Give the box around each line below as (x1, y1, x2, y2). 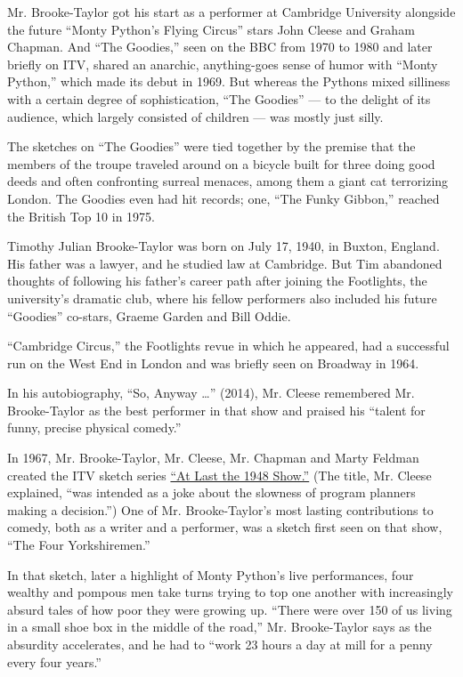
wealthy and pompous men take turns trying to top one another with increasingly (7, 583, 453, 601)
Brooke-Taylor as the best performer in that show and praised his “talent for (7, 400, 426, 419)
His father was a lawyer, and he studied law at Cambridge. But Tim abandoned (7, 254, 443, 272)
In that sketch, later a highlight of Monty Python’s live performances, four (7, 565, 414, 584)
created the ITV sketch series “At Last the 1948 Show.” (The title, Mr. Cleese (7, 465, 432, 484)
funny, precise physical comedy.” (7, 418, 182, 437)
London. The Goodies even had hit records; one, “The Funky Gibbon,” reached (7, 189, 440, 207)
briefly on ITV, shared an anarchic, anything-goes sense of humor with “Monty (7, 54, 438, 73)
